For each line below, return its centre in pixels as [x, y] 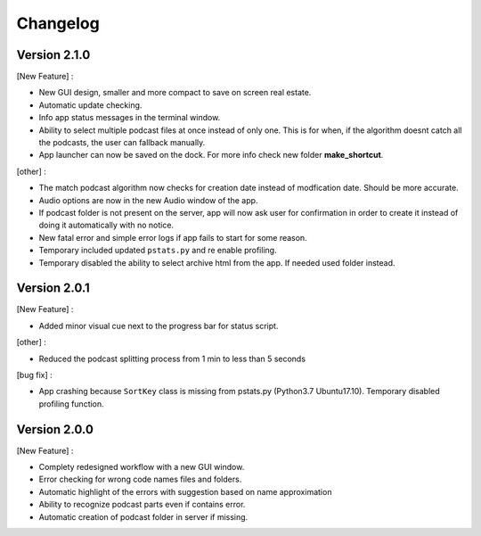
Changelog [58, 23]
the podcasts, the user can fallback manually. [122, 143]
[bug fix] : [34, 375]
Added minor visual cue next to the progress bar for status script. [159, 326]
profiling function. [71, 404]
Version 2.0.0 [55, 429]
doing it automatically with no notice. [106, 225]
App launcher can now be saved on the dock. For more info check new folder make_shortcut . [211, 155]
